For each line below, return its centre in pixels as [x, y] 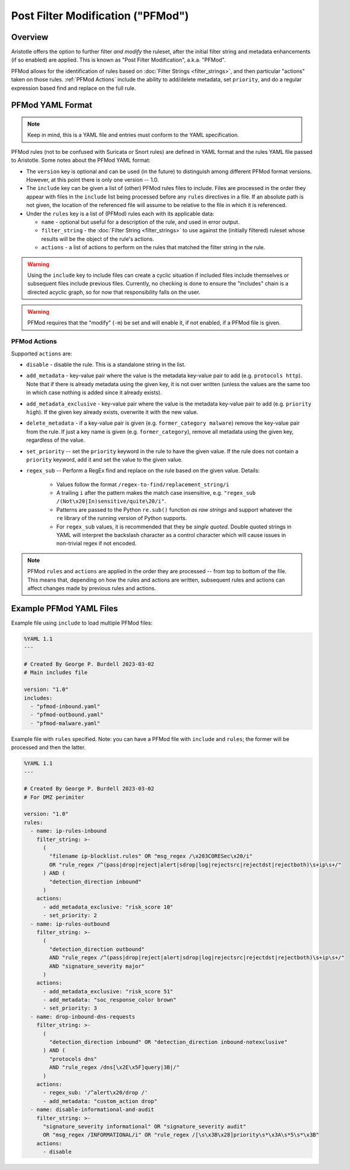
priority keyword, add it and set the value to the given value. [105, 459]
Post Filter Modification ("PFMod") [100, 16]
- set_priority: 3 [70, 1008]
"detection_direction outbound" [97, 949]
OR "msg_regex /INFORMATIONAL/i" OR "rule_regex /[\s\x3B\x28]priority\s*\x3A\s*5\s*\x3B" [181, 1135]
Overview [30, 37]
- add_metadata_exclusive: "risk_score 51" [108, 991]
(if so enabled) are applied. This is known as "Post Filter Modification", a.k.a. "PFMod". [118, 60]
